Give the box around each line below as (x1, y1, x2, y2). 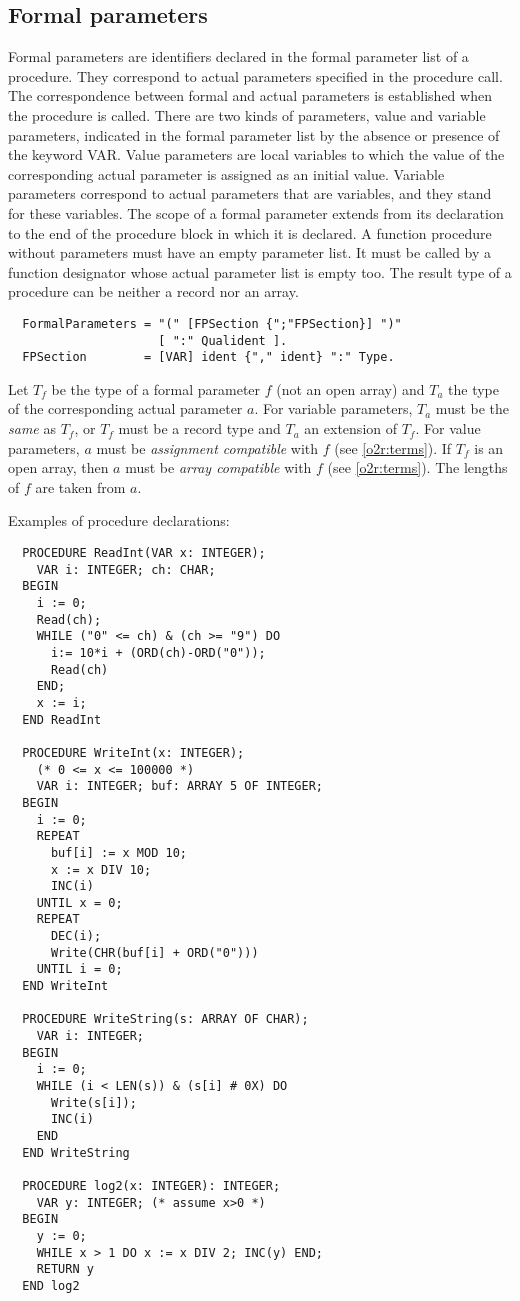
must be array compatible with (125, 457, 312, 478)
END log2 (22, 1278, 80, 1293)
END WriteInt (22, 979, 109, 994)
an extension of (304, 418, 398, 439)
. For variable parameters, (254, 398, 413, 419)
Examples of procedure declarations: (8, 510, 230, 531)
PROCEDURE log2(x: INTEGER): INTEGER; (22, 1178, 281, 1193)
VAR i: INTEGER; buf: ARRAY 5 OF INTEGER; (36, 779, 323, 794)
